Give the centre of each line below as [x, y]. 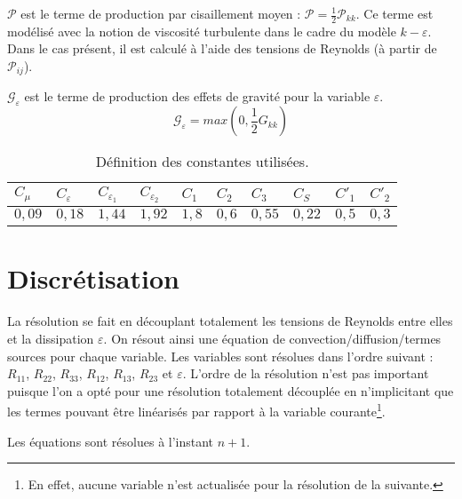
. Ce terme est [394, 13]
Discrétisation [93, 278]
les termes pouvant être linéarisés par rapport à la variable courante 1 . [196, 410]
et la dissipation [51, 338]
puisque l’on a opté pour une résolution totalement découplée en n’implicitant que [231, 390]
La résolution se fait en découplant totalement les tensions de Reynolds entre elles [230, 321]
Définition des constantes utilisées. [202, 162]
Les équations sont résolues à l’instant [111, 441]
